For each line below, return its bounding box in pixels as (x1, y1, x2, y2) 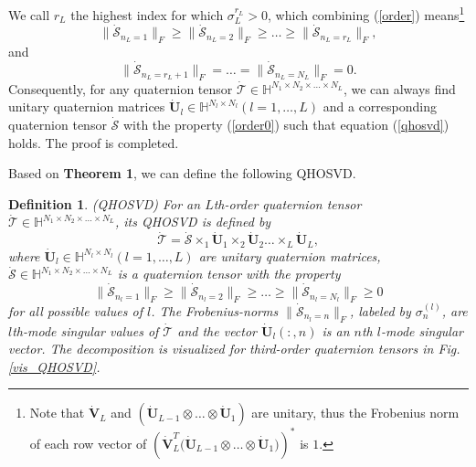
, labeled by (349, 301, 411, 320)
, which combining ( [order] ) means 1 (268, 3, 465, 24)
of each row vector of (29, 433, 147, 452)
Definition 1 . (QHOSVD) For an (8, 194, 201, 213)
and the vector (177, 321, 258, 340)
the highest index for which (70, 5, 224, 24)
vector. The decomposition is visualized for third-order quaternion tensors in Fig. (8, 339, 460, 358)
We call (8, 5, 50, 24)
